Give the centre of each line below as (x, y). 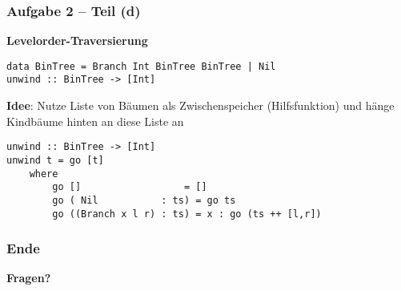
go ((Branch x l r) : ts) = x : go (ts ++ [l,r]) (187, 214)
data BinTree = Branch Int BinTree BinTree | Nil (141, 66)
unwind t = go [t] (55, 160)
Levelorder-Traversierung (77, 40)
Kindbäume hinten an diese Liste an (95, 121)
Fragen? (29, 278)
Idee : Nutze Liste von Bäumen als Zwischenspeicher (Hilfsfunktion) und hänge (200, 105)
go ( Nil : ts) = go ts (144, 200)
